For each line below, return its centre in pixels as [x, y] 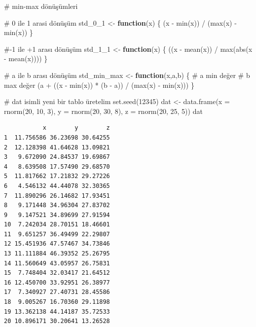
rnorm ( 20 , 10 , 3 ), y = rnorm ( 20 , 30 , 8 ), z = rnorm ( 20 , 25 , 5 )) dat [103, 111]
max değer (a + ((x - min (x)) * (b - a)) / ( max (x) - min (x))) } [99, 85]
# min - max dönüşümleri [41, 6]
